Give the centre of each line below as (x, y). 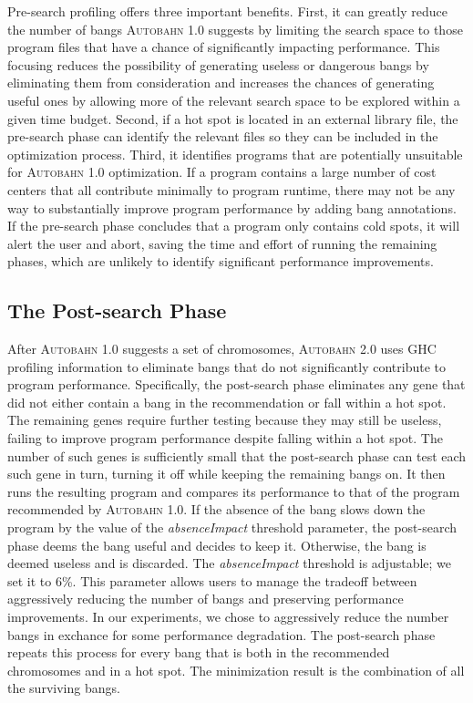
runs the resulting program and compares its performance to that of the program (234, 491)
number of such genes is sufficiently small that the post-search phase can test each (237, 455)
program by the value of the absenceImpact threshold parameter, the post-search (232, 527)
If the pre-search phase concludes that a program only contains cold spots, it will (234, 226)
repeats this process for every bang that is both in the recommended (199, 652)
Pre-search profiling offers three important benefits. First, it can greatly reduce (227, 11)
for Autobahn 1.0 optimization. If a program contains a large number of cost (222, 172)
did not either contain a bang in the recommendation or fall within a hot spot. (227, 402)
